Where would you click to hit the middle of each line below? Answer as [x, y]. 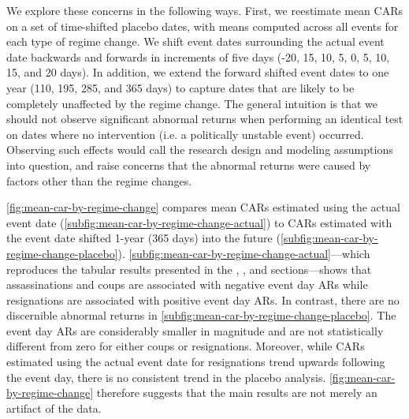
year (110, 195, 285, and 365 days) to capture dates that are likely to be [180, 87]
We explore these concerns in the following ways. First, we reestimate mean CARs [204, 10]
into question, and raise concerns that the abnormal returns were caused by [189, 165]
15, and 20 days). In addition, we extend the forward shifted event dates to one [198, 72]
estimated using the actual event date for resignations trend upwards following [196, 362]
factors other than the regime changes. [99, 180]
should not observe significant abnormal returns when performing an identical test [205, 119]
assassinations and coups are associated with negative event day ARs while [187, 284]
